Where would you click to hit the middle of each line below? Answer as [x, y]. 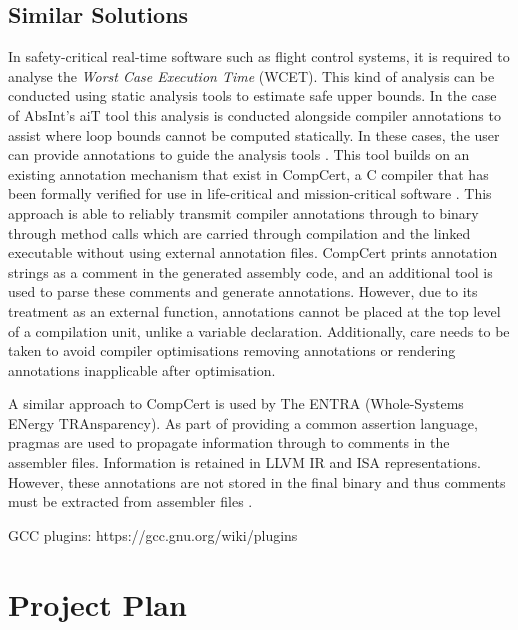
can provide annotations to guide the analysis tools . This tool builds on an [239, 154]
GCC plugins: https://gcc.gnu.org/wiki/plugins [153, 534]
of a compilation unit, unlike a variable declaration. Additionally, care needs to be [259, 330]
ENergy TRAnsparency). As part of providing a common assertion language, [243, 422]
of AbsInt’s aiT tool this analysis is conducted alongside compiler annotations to [254, 114]
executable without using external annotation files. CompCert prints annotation [253, 252]
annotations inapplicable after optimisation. [142, 369]
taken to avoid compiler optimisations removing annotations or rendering [232, 350]
